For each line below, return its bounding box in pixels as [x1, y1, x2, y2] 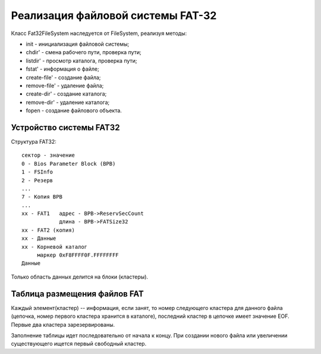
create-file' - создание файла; [26, 74, 101, 81]
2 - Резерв [21, 177, 53, 184]
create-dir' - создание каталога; [26, 90, 107, 97]
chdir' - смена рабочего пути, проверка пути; [26, 49, 142, 56]
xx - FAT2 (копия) [21, 226, 75, 233]
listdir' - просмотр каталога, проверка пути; [26, 57, 137, 64]
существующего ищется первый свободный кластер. [11, 340, 147, 347]
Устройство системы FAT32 [11, 122, 120, 132]
